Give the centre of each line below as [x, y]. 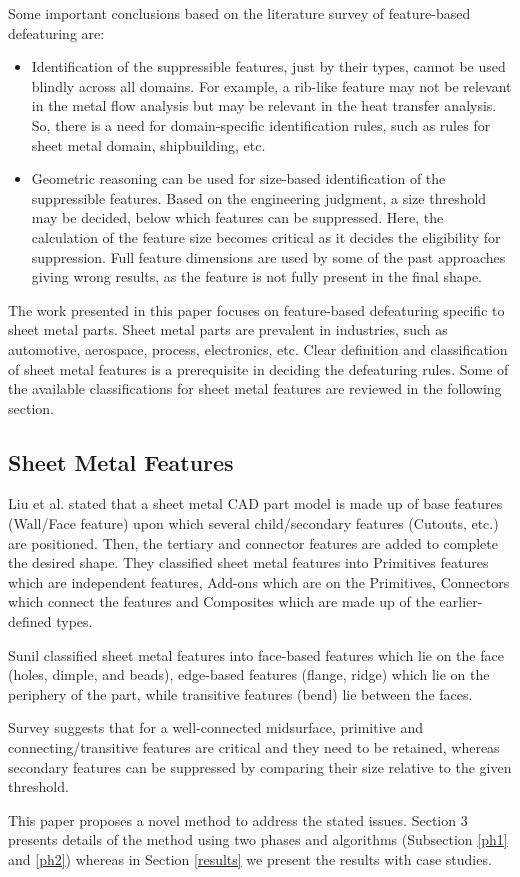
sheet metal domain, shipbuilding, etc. [148, 144]
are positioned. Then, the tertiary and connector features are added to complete [253, 542]
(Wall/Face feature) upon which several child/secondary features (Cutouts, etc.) [253, 523]
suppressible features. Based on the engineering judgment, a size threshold [259, 197]
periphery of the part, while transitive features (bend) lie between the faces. [240, 693]
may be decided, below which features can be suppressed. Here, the [237, 217]
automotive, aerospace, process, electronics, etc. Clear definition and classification [258, 348]
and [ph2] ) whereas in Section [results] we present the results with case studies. [250, 858]
